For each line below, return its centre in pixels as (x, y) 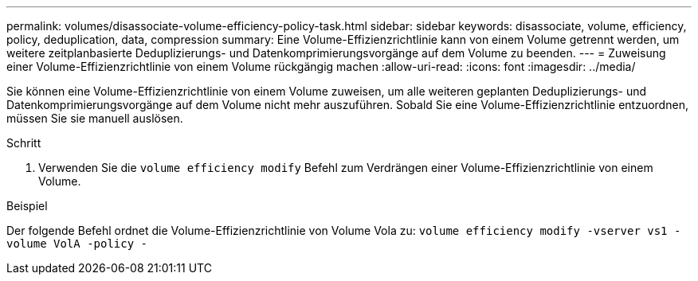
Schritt (24, 143)
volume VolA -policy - (77, 244)
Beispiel (27, 206)
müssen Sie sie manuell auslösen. (95, 118)
